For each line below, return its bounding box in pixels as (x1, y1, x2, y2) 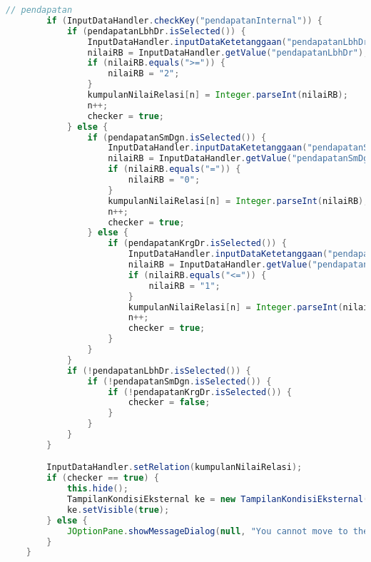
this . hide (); (66, 484, 128, 494)
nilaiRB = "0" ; (128, 175, 200, 185)
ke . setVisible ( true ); (66, 504, 170, 515)
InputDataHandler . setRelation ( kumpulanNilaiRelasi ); (46, 462, 303, 473)
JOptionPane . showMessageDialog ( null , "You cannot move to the (66, 526, 369, 536)
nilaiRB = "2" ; (108, 68, 180, 79)
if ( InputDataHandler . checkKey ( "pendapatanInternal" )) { (46, 15, 322, 26)
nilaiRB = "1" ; (148, 280, 220, 291)
